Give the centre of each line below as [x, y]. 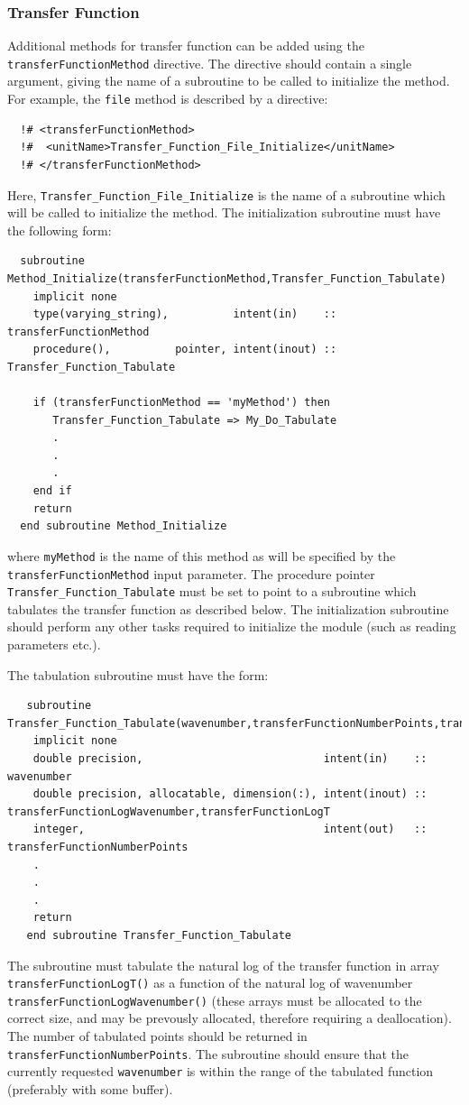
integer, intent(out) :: [230, 829]
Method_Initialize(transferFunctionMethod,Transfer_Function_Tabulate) [227, 278]
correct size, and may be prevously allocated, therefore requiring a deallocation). [230, 1018]
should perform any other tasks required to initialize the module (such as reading [232, 626]
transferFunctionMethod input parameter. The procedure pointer [191, 573]
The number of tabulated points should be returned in [157, 1036]
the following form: [60, 230]
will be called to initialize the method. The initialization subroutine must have [224, 212]
